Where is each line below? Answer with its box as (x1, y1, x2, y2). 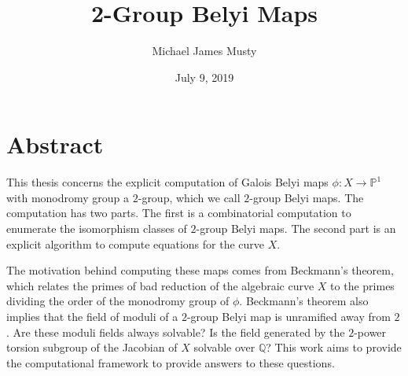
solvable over (193, 339, 255, 356)
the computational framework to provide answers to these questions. (6, 354, 335, 370)
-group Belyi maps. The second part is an (196, 220, 396, 237)
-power (354, 323, 387, 340)
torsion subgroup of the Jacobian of (6, 339, 178, 356)
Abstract (6, 128, 104, 160)
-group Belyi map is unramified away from (186, 308, 391, 324)
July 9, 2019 (175, 68, 234, 85)
